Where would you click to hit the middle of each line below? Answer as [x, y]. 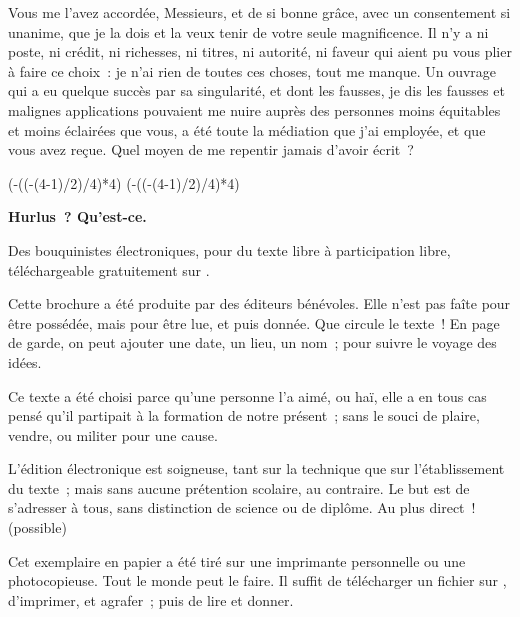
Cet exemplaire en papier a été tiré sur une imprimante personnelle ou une [237, 560]
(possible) [37, 527]
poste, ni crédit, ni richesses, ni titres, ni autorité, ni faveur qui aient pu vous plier [260, 51]
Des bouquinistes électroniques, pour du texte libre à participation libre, [229, 249]
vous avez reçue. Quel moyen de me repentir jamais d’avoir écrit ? [211, 149]
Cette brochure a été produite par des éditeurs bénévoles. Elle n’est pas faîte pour [259, 303]
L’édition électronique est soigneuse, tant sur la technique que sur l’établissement [256, 468]
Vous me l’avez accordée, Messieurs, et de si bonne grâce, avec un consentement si [259, 12]
